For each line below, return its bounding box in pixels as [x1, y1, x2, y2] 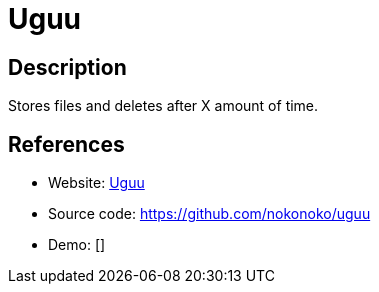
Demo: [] [48, 236, 106, 254]
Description [8, 54, 127, 80]
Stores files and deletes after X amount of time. [8, 97, 319, 115]
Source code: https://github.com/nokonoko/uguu [48, 205, 371, 223]
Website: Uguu [48, 174, 145, 192]
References [8, 131, 125, 157]
